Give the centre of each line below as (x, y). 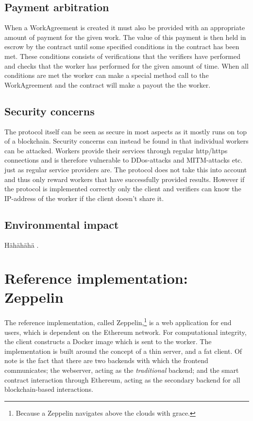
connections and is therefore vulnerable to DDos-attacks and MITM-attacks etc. (124, 160)
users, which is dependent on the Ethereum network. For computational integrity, (126, 332)
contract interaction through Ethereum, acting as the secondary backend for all (122, 379)
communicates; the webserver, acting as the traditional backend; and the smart (122, 370)
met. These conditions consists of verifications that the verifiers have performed (123, 56)
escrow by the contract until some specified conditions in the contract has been (122, 46)
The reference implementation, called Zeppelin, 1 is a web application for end (118, 322)
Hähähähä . (22, 245)
